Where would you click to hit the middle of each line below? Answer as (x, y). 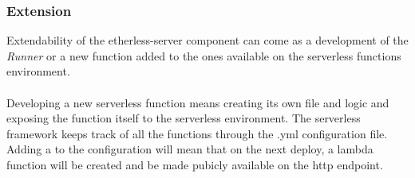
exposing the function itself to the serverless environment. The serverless (184, 118)
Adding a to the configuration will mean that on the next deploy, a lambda (190, 149)
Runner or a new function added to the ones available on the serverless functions (204, 55)
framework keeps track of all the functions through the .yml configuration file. (197, 133)
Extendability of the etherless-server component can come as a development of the (207, 40)
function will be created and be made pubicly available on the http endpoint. (195, 164)
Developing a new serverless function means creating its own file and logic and (198, 102)
